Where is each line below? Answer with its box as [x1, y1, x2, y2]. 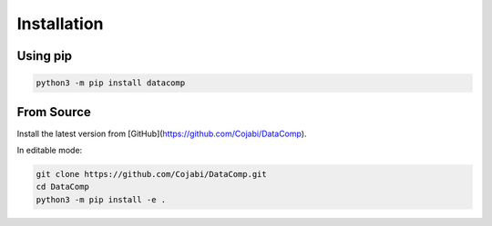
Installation [16, 14, 104, 34]
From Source [16, 104, 91, 120]
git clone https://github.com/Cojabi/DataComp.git [36, 169, 268, 180]
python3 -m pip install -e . [36, 194, 167, 204]
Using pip [16, 48, 73, 64]
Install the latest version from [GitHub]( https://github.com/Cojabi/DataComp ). [16, 128, 307, 139]
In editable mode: [16, 145, 83, 156]
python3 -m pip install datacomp [36, 78, 186, 88]
